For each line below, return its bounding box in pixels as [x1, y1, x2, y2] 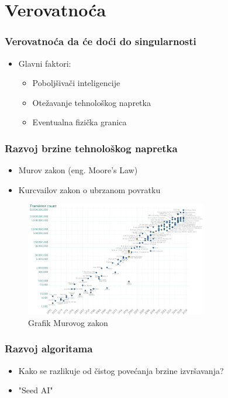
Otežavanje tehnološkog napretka [32, 96, 151, 108]
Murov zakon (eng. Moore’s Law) [18, 164, 138, 176]
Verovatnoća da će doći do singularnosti [5, 34, 196, 49]
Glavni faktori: [18, 57, 71, 69]
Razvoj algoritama [5, 341, 93, 356]
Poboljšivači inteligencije [32, 77, 120, 89]
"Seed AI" [18, 384, 53, 396]
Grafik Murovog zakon [28, 316, 108, 328]
